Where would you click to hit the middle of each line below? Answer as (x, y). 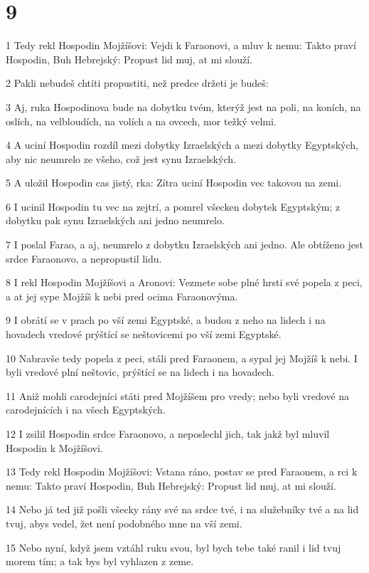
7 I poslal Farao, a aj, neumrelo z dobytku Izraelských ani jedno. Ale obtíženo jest (184, 245)
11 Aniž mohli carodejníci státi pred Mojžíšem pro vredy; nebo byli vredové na (177, 395)
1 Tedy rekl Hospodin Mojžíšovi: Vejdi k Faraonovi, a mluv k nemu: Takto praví (181, 45)
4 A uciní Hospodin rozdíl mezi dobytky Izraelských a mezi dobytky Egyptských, (182, 145)
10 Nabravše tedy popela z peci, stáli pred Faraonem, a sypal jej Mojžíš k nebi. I (182, 358)
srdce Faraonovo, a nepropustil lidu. (84, 258)
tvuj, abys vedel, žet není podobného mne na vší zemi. (124, 523)
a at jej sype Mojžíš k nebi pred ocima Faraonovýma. (122, 296)
